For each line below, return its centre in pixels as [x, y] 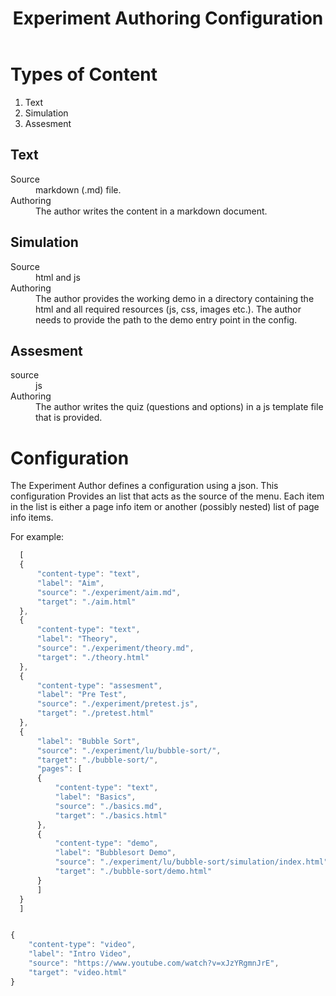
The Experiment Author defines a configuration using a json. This [144, 486]
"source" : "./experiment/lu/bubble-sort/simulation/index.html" [191, 862]
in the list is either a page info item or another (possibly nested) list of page [165, 507]
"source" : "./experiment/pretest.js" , [117, 704]
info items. [32, 518]
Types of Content [84, 74]
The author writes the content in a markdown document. [151, 211]
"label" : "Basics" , [95, 797]
